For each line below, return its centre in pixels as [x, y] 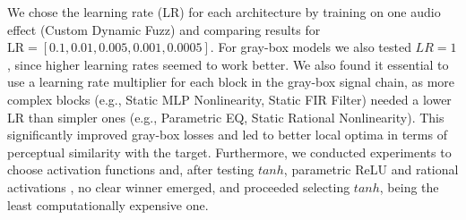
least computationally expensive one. [108, 204]
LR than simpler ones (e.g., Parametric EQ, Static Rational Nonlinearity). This [226, 117]
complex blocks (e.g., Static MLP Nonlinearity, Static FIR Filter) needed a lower [229, 99]
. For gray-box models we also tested [311, 47]
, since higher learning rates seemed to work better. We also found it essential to [228, 64]
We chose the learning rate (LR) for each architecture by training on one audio [224, 12]
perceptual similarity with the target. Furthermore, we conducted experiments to [229, 152]
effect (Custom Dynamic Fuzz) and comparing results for [164, 29]
